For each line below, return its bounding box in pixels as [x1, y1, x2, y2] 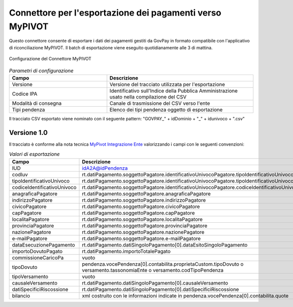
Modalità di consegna [12, 100, 62, 107]
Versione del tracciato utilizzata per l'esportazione [109, 81, 225, 88]
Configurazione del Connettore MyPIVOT [9, 56, 92, 62]
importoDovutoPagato [12, 248, 63, 254]
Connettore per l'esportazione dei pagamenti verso [9, 7, 222, 18]
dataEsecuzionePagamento [12, 241, 75, 248]
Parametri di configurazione [9, 67, 74, 74]
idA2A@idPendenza [82, 165, 128, 172]
